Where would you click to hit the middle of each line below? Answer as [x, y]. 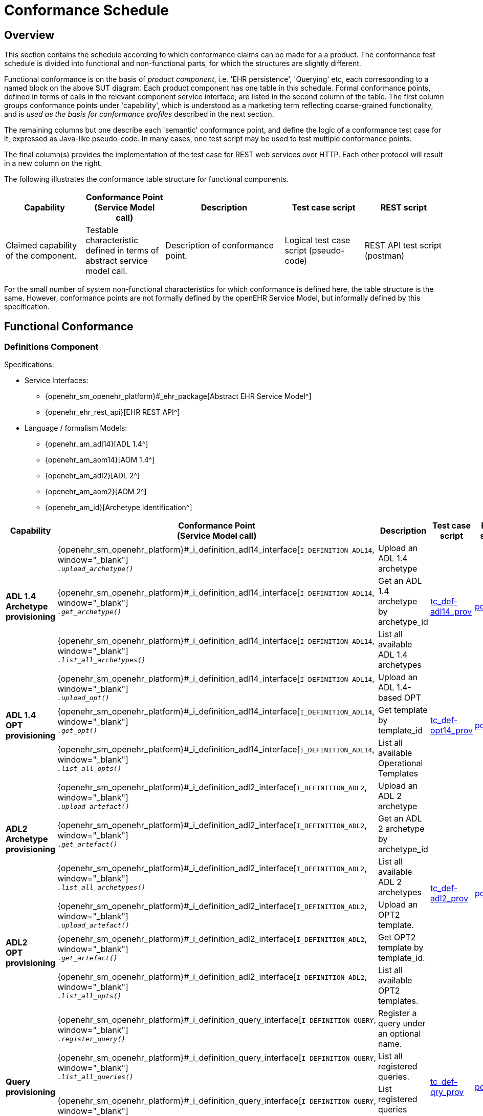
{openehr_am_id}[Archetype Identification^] [119, 508]
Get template [403, 710]
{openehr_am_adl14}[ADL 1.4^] [97, 444]
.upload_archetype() [95, 568]
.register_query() [92, 1039]
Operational [401, 763]
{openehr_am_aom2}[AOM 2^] [96, 492]
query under [402, 1024]
